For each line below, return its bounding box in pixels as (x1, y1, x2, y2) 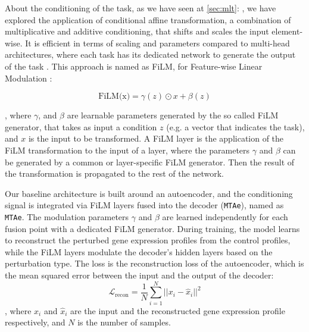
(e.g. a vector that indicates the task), (166, 120, 305, 133)
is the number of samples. (77, 316, 171, 328)
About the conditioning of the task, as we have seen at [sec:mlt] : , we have (5, 2, 276, 14)
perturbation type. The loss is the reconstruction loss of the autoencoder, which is (5, 257, 304, 270)
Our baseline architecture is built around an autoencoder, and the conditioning (5, 187, 293, 199)
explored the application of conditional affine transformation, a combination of (5, 13, 291, 26)
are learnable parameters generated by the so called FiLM (67, 109, 279, 121)
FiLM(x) (98, 92, 130, 101)
